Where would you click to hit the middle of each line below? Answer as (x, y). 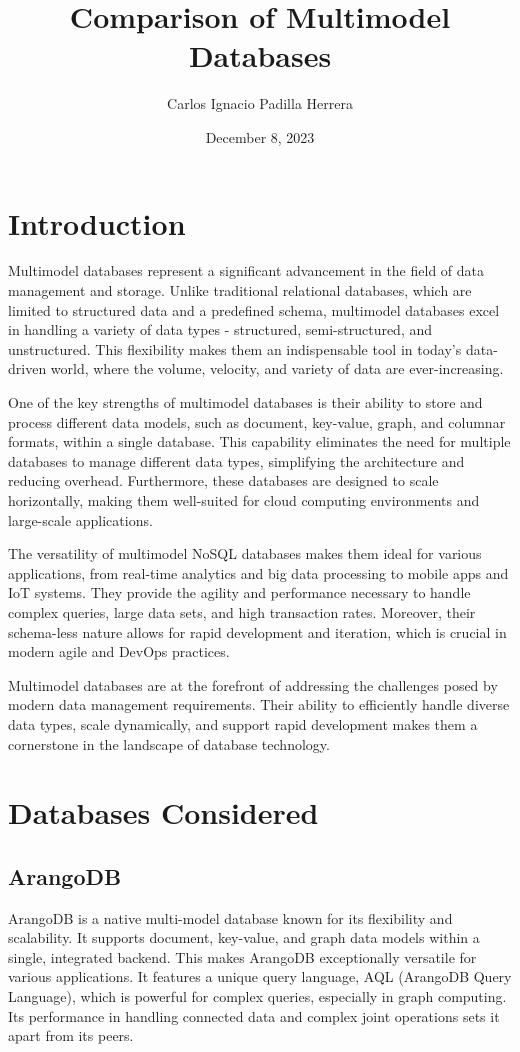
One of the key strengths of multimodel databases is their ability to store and (245, 402)
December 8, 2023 (260, 136)
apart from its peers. (71, 1035)
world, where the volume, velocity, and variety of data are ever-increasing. (277, 368)
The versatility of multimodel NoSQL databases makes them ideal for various (245, 553)
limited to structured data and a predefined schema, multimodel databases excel (254, 309)
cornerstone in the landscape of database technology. (169, 743)
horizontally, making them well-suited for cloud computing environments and (244, 499)
